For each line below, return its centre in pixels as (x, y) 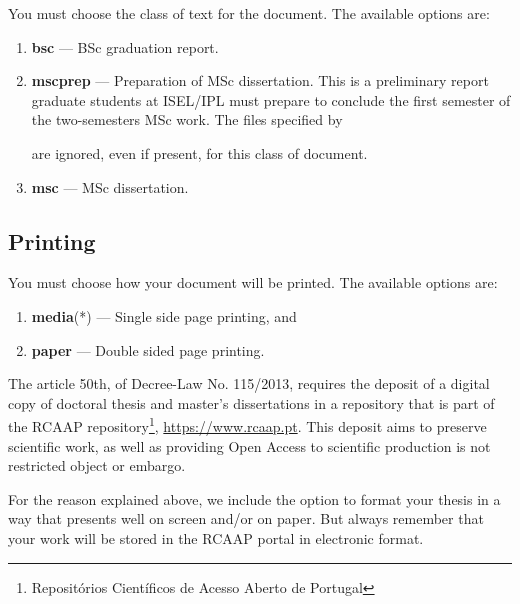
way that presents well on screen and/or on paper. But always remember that (246, 518)
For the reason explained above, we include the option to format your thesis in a (254, 498)
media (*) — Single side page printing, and (164, 315)
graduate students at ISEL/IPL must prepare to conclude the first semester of (271, 99)
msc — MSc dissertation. (110, 186)
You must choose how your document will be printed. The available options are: (253, 282)
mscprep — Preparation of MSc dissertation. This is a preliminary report (260, 80)
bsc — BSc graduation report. (125, 46)
